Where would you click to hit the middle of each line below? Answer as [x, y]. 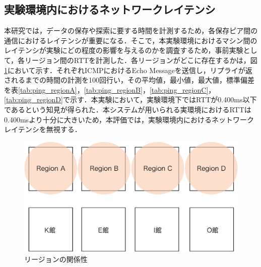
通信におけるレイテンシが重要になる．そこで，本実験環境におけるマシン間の [131, 40]
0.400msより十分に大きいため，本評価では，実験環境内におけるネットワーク [129, 119]
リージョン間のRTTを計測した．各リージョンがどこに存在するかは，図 [141, 60]
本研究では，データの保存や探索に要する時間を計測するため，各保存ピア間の [131, 30]
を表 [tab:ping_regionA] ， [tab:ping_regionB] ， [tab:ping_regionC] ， [110, 89]
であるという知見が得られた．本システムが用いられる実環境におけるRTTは [128, 109]
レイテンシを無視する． [43, 129]
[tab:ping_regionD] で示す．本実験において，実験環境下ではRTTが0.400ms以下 [130, 99]
